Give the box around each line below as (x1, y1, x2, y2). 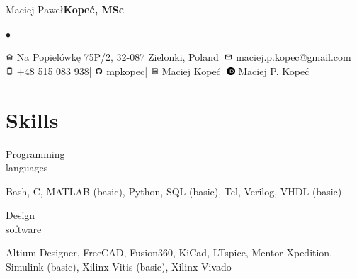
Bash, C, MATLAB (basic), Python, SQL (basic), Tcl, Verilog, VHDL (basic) (6, 183, 342, 198)
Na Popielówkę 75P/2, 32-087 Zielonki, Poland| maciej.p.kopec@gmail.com (16, 50, 351, 64)
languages (6, 160, 48, 175)
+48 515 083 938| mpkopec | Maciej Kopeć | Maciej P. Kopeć (16, 63, 310, 78)
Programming (6, 146, 65, 161)
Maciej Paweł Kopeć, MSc (6, 2, 124, 16)
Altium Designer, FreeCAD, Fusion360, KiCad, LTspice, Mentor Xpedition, (6, 245, 333, 260)
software (6, 221, 42, 236)
